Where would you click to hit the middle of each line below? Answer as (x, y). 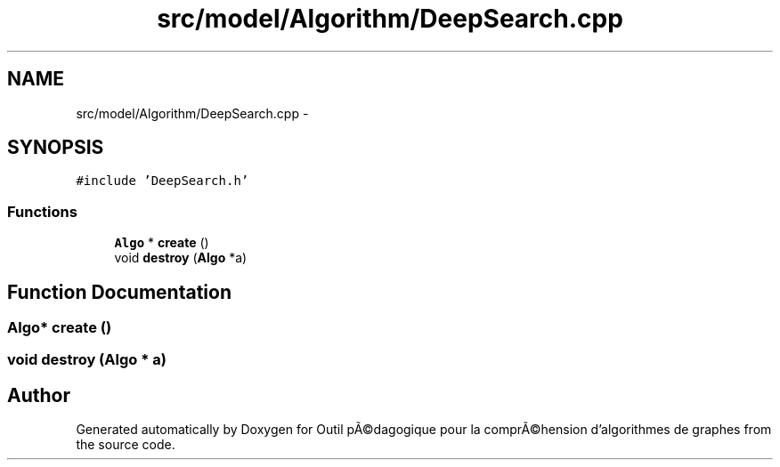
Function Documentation (119, 292)
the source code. (126, 445)
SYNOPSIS (56, 148)
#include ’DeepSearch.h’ (162, 181)
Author (39, 395)
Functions (42, 211)
